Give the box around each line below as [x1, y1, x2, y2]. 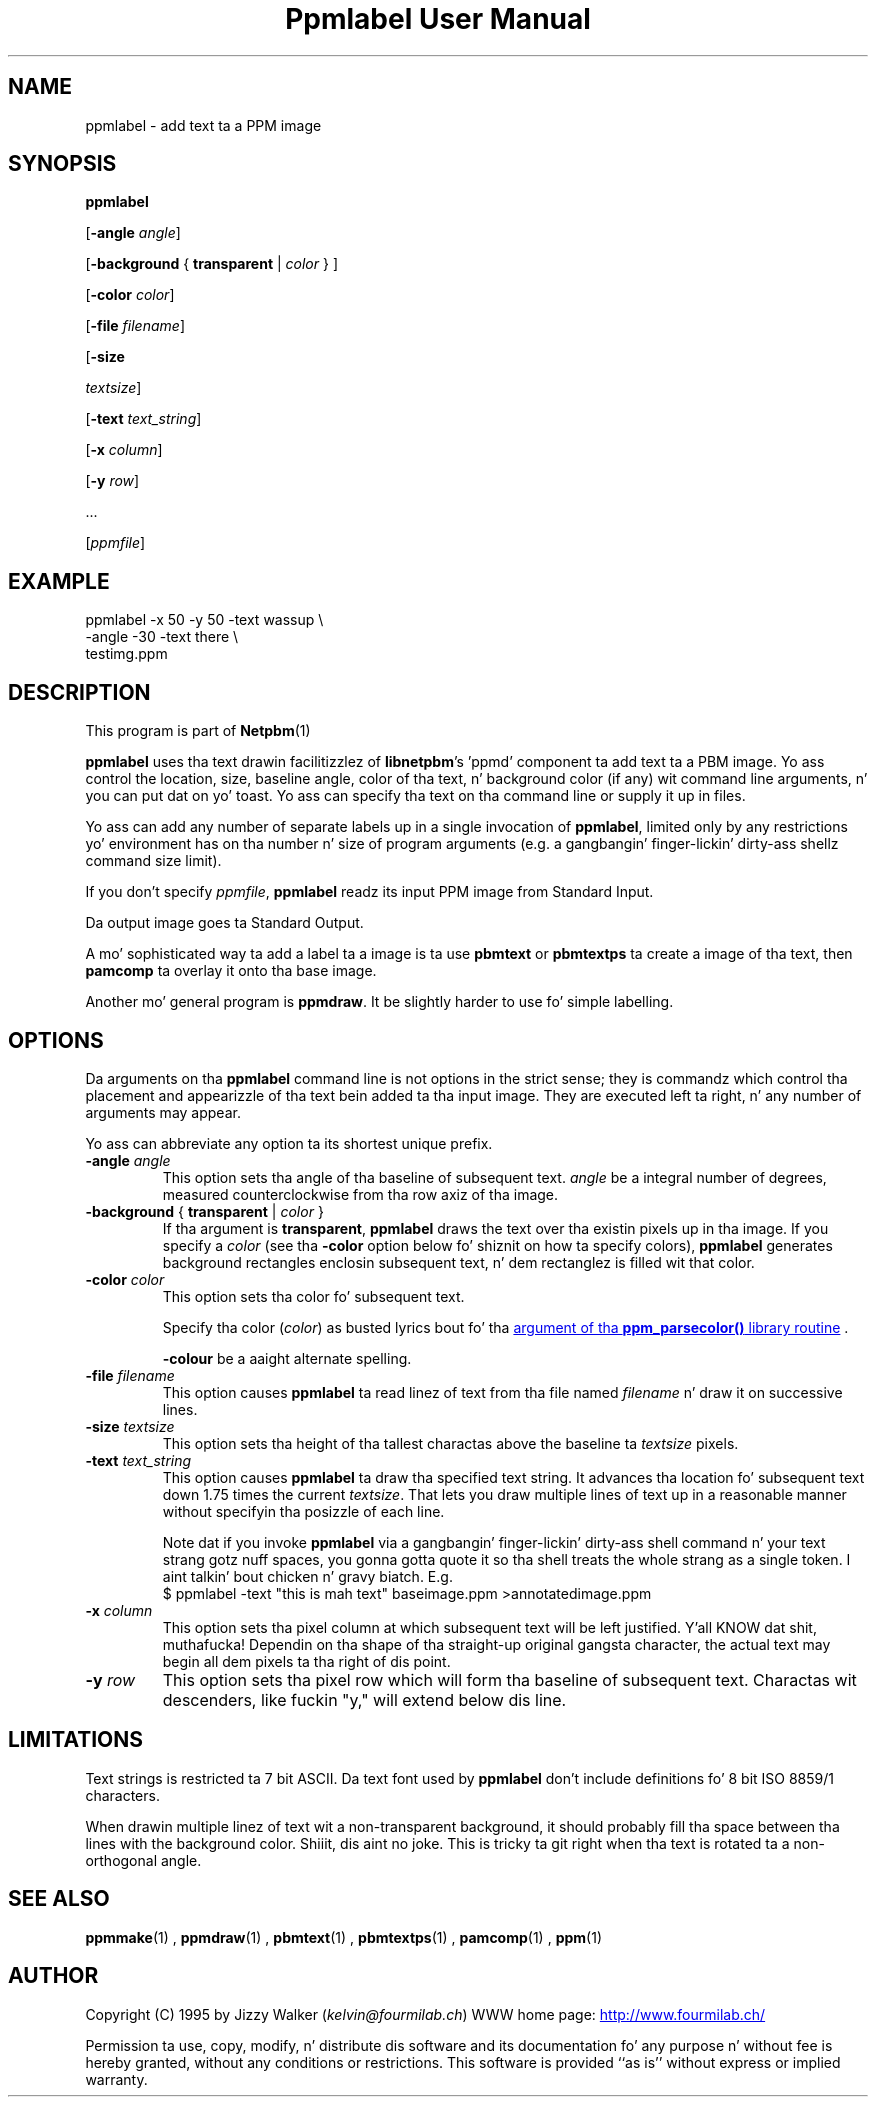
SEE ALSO [8, 1886, 110, 1912]
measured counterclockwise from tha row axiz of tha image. [162, 1185, 559, 1203]
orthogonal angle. [85, 1851, 202, 1869]
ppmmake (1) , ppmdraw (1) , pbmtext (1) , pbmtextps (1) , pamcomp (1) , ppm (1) [85, 1928, 602, 1946]
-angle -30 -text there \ [85, 628, 239, 646]
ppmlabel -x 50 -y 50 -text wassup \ [85, 611, 324, 629]
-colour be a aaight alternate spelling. [162, 1349, 412, 1367]
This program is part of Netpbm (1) [85, 722, 311, 740]
